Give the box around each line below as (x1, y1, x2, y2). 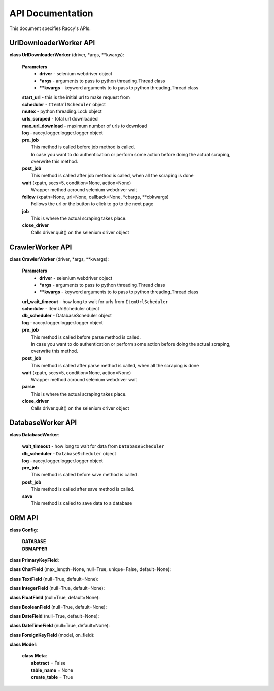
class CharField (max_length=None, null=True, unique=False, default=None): (9, 566, 172, 573)
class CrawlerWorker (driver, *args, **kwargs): (9, 256, 109, 262)
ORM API (9, 514, 38, 522)
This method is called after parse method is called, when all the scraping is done (31, 363, 199, 369)
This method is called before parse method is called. (31, 334, 141, 340)
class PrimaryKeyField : (9, 557, 59, 563)
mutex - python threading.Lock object (22, 108, 102, 114)
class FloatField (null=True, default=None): (9, 594, 100, 600)
